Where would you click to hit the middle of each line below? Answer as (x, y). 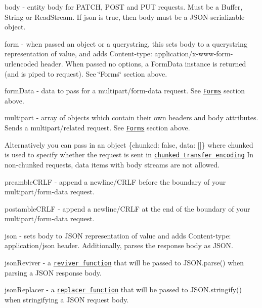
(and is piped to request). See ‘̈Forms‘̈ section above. (86, 73)
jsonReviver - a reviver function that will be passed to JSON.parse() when (124, 263)
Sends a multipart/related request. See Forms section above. (97, 127)
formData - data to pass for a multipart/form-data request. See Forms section (125, 91)
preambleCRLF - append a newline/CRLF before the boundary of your (115, 181)
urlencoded (21, 63)
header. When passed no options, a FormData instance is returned (143, 63)
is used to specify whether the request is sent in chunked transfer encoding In (129, 155)
